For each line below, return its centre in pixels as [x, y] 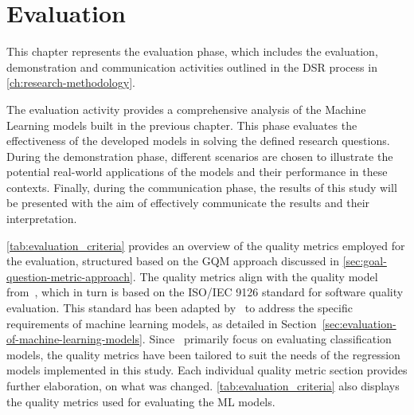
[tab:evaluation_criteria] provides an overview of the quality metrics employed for [206, 245]
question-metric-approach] [70, 276]
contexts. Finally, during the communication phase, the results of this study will [202, 187]
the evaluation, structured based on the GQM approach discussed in [173, 261]
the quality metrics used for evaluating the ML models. [141, 401]
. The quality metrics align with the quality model [255, 276]
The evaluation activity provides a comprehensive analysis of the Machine [186, 109]
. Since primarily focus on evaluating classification [267, 339]
